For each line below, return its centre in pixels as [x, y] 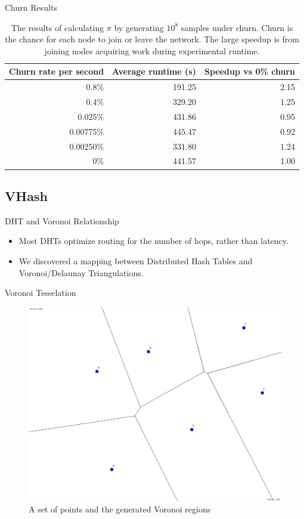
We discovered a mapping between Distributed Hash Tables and [136, 260]
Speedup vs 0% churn [250, 71]
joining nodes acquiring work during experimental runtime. [152, 50]
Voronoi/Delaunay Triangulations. [81, 272]
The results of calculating [58, 27]
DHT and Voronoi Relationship [62, 220]
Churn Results [31, 7]
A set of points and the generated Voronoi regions [120, 509]
